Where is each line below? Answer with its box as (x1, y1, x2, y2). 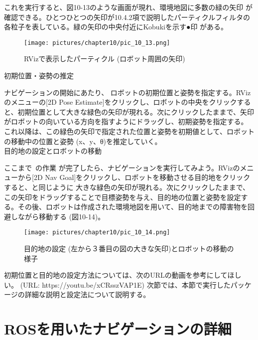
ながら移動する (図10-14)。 (17, 211, 105, 221)
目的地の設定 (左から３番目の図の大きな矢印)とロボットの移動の (24, 243, 234, 253)
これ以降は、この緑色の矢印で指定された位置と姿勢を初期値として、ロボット (4, 126, 255, 136)
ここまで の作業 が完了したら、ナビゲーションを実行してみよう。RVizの (4, 162, 240, 172)
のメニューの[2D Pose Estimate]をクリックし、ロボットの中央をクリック (4, 97, 237, 107)
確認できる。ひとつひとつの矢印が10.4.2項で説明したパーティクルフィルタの (4, 11, 251, 22)
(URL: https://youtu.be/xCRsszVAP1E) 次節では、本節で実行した (20, 279, 231, 290)
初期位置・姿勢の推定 (4, 70, 74, 81)
